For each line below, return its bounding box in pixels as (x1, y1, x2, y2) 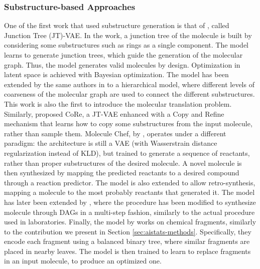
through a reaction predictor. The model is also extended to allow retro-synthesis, (4, 177, 255, 187)
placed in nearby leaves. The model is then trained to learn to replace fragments (4, 245, 251, 256)
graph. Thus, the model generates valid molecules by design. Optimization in (4, 59, 240, 70)
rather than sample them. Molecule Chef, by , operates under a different (4, 128, 226, 138)
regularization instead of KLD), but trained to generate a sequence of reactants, (4, 147, 250, 158)
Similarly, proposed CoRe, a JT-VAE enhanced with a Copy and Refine (4, 108, 224, 119)
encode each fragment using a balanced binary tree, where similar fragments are (4, 236, 250, 246)
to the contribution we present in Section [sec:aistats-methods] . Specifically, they (4, 226, 251, 236)
